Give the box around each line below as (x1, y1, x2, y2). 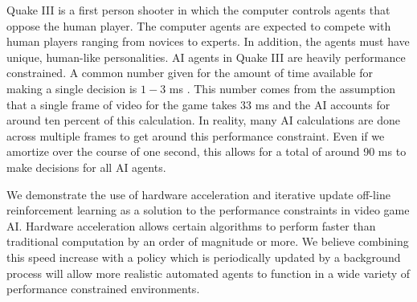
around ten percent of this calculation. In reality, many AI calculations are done (6, 112, 400, 129)
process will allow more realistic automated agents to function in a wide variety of (6, 264, 411, 281)
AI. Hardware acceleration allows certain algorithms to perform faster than (6, 217, 376, 234)
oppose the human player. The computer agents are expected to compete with (6, 17, 391, 34)
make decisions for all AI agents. (6, 158, 166, 175)
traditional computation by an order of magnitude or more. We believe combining (6, 233, 409, 250)
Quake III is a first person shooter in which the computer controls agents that (6, 2, 390, 18)
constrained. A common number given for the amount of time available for (6, 64, 374, 81)
